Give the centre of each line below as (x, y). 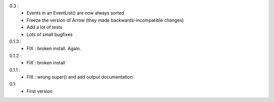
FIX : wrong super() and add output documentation (80, 77)
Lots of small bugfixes (50, 34)
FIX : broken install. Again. (54, 49)
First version (40, 91)
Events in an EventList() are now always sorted (75, 13)
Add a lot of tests (45, 27)
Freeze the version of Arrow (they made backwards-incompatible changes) (105, 20)
